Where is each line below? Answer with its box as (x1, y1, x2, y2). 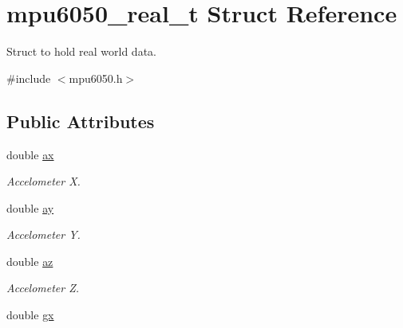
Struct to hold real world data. (6, 43, 156, 60)
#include (6, 69, 51, 86)
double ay (6, 199, 54, 216)
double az (6, 252, 53, 269)
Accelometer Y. (6, 226, 81, 243)
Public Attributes (6, 108, 155, 133)
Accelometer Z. (6, 279, 80, 296)
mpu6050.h (69, 69, 123, 86)
